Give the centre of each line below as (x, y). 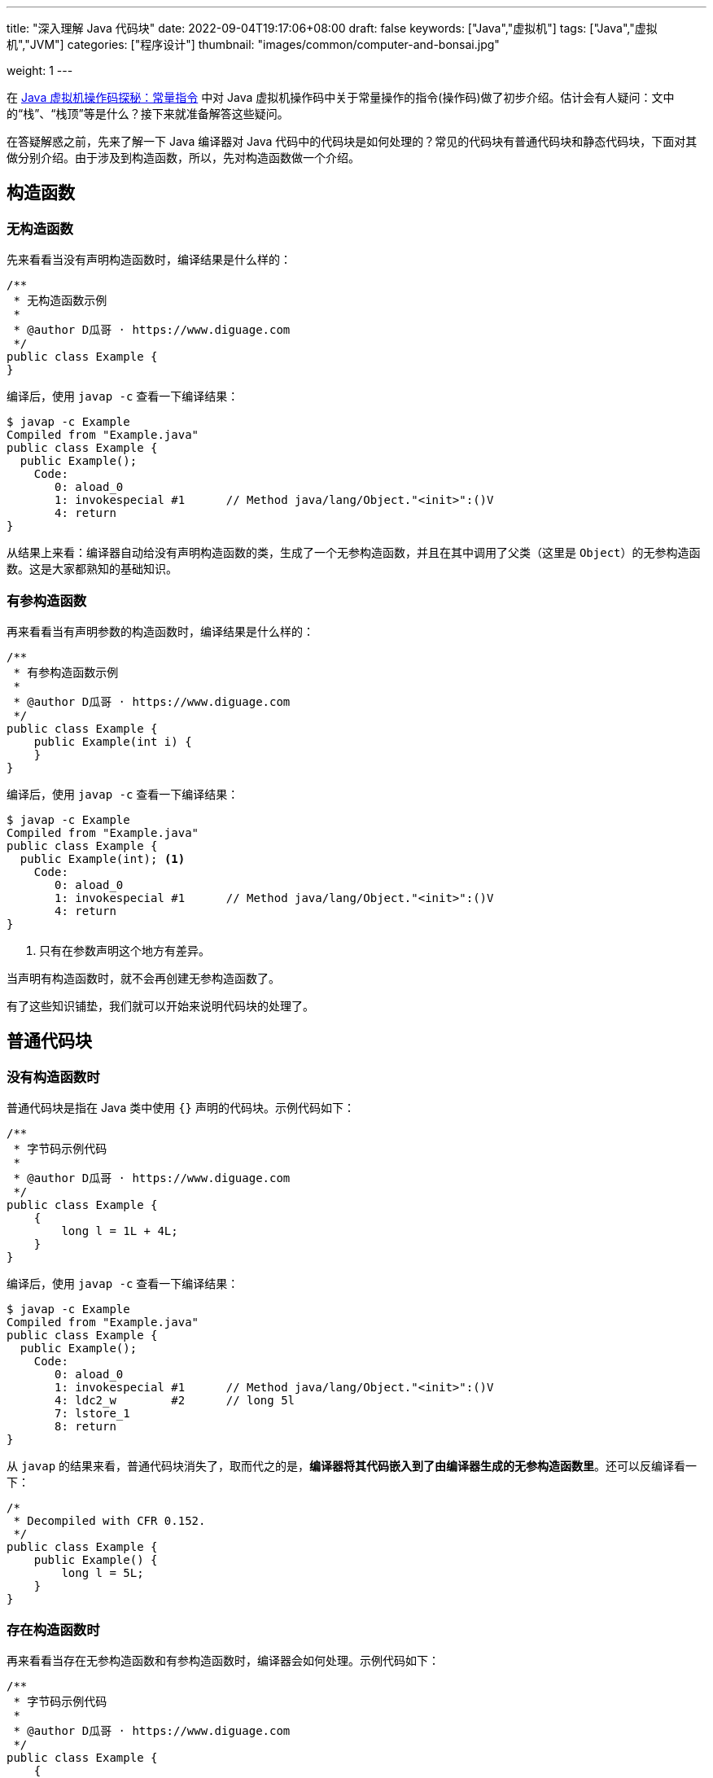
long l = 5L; (103, 1573)
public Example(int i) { (113, 741)
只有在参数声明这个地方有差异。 (125, 950)
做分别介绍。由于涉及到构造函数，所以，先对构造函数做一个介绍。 (183, 158)
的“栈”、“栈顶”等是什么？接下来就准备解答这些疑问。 (148, 114)
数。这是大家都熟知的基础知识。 (92, 569)
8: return (85, 1427)
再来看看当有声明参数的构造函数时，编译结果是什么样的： (160, 631)
